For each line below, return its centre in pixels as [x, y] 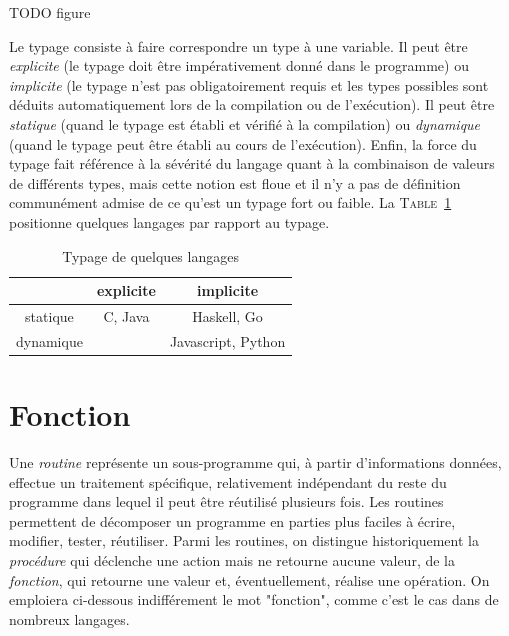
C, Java [126, 315]
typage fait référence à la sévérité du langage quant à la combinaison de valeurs [252, 163]
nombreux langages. [69, 618]
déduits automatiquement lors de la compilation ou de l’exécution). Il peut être [252, 104]
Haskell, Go [227, 315]
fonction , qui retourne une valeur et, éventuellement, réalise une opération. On [249, 579]
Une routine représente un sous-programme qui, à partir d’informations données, [255, 462]
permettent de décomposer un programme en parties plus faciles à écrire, [232, 520]
